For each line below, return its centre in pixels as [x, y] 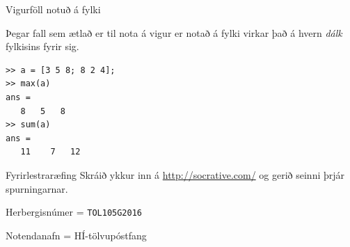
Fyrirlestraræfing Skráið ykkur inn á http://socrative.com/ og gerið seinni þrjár [175, 174]
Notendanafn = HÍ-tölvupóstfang [76, 235]
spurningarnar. [37, 188]
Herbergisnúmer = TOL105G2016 [74, 212]
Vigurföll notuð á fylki [53, 9]
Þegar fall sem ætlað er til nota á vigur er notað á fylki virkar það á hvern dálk [174, 32]
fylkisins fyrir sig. [42, 46]
